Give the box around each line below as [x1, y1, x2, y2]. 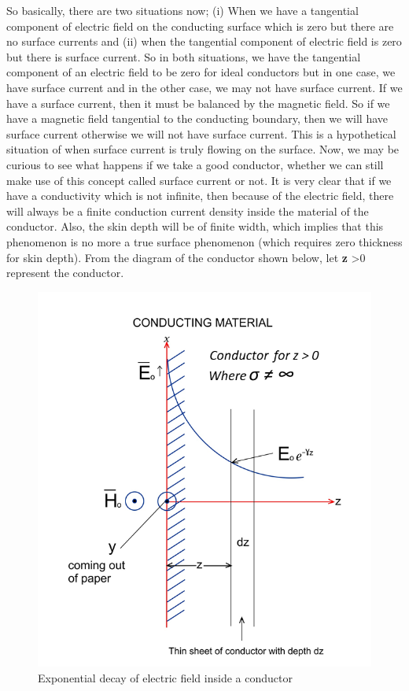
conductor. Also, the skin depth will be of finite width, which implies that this [6, 218, 384, 235]
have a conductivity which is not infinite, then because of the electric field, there [6, 187, 394, 204]
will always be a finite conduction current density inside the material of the [6, 202, 369, 219]
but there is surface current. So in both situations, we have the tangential [6, 48, 361, 65]
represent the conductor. [6, 264, 124, 281]
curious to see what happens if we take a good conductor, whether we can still [6, 156, 384, 172]
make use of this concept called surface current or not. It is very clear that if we [6, 172, 392, 188]
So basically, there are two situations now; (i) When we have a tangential [6, 2, 359, 18]
